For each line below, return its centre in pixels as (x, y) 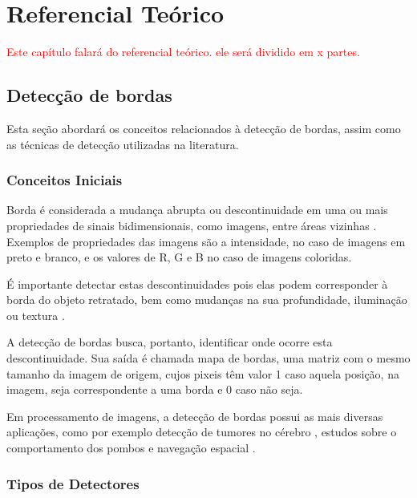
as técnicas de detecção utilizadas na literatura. (123, 144)
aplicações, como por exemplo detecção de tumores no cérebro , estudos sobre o (202, 432)
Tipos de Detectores (73, 483)
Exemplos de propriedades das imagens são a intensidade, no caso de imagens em (206, 241)
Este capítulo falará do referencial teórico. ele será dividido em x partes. (183, 52)
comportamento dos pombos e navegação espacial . (131, 448)
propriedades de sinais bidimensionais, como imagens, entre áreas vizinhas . (192, 225)
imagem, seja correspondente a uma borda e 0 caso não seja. (155, 389)
